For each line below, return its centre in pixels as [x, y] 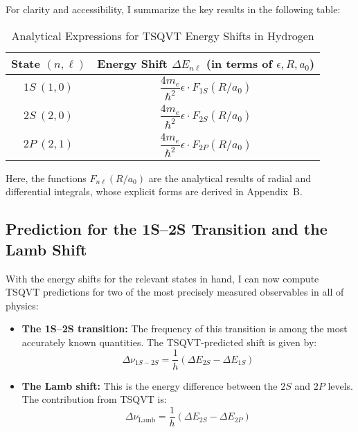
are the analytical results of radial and [230, 178]
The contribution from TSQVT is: [94, 399]
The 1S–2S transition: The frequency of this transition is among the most [185, 328]
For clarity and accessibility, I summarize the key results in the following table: [173, 9]
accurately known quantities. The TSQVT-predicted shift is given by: [169, 342]
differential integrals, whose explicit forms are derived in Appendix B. [154, 191]
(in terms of [239, 63]
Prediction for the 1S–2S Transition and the [167, 229]
